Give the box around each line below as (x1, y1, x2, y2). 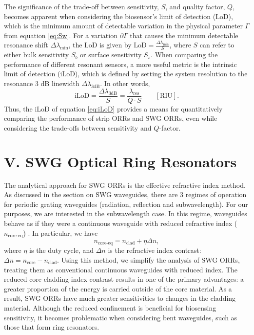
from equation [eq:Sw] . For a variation (4, 30, 117, 40)
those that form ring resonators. (4, 322, 99, 332)
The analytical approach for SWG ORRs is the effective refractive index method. (4, 179, 246, 190)
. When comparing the (151, 49, 218, 60)
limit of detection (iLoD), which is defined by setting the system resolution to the (4, 68, 248, 79)
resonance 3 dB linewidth (4, 78, 79, 88)
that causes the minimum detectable (130, 30, 238, 40)
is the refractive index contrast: (108, 245, 201, 255)
